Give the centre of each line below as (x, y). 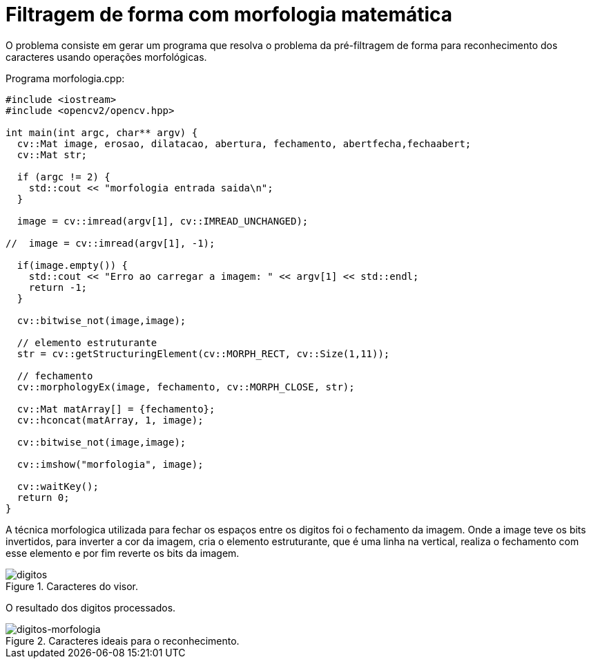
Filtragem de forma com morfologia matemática (229, 15)
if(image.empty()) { (72, 265)
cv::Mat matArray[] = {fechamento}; (116, 409)
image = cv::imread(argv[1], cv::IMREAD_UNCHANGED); (163, 221)
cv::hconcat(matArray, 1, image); (110, 420)
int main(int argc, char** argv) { (102, 132)
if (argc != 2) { (64, 177)
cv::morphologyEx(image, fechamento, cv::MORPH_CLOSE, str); (186, 387)
